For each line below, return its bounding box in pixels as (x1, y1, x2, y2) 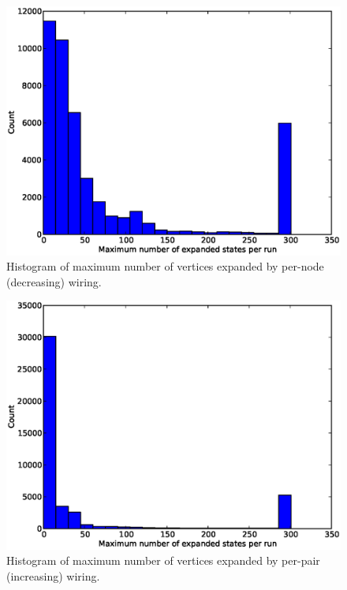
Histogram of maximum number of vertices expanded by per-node (6, 258, 324, 274)
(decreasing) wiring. (6, 273, 102, 289)
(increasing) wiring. (6, 568, 100, 584)
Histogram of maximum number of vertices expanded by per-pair (6, 552, 320, 569)
